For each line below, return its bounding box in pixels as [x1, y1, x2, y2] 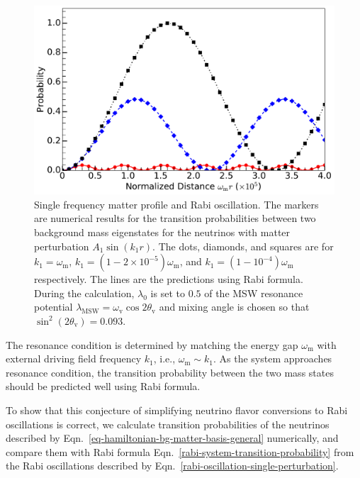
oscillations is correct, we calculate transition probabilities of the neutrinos [6, 416, 330, 431]
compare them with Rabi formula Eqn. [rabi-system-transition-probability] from [6, 444, 354, 459]
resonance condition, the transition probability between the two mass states [6, 365, 334, 379]
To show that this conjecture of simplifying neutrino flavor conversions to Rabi [6, 402, 348, 417]
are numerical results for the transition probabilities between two [34, 211, 316, 226]
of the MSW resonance [204, 285, 303, 300]
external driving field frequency [6, 351, 142, 366]
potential [34, 299, 73, 314]
